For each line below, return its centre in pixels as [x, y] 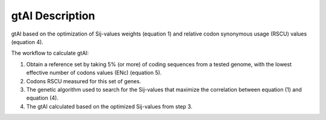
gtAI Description [53, 16]
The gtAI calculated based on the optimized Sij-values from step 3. [109, 106]
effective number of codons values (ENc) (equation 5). [94, 73]
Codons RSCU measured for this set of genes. [84, 81]
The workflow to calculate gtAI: [50, 53]
